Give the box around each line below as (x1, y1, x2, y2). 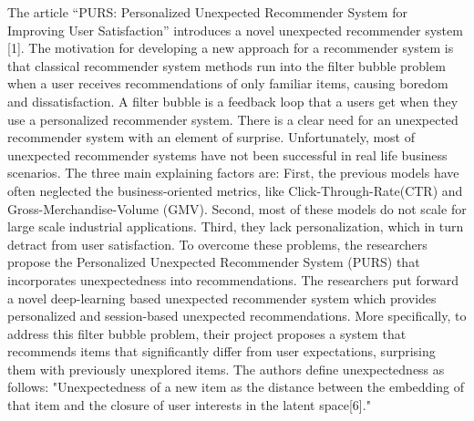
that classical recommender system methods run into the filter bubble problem (7, 56, 446, 75)
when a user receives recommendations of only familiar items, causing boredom (7, 74, 448, 93)
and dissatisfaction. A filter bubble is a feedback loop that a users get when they (7, 91, 459, 110)
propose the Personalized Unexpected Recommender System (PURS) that (7, 252, 420, 272)
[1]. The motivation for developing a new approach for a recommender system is (7, 38, 454, 57)
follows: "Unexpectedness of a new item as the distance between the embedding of (7, 377, 465, 396)
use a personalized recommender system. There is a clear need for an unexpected (7, 109, 459, 128)
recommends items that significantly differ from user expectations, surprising (7, 342, 436, 361)
